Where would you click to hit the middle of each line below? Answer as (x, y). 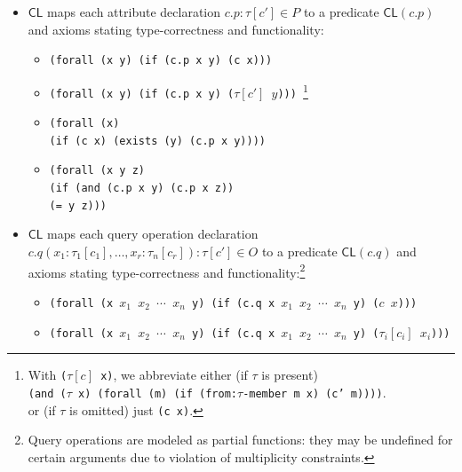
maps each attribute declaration (134, 12)
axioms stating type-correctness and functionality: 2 (167, 271)
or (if (42, 409)
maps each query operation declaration (153, 234)
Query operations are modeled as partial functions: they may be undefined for (240, 440)
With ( (48, 375)
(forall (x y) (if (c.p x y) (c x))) (161, 61)
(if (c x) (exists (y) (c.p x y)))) (157, 141)
